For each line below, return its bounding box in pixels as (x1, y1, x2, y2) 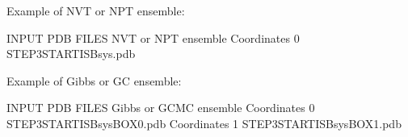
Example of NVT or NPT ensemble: (6, 2, 185, 19)
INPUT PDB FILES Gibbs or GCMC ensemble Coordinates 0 (6, 99, 315, 116)
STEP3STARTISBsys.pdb (6, 45, 136, 62)
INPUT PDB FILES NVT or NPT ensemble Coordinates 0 (6, 29, 300, 46)
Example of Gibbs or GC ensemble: (6, 72, 182, 89)
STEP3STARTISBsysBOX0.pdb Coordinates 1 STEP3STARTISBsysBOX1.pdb (6, 114, 402, 131)
